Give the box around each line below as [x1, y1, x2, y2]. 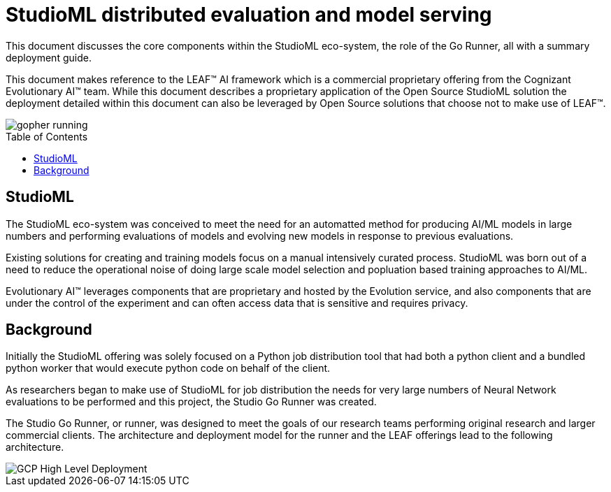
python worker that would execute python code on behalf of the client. [6, 362, 331, 375]
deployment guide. [6, 51, 92, 64]
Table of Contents [6, 130, 88, 143]
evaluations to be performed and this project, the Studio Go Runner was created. [6, 396, 377, 408]
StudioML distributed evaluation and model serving [6, 3, 492, 27]
